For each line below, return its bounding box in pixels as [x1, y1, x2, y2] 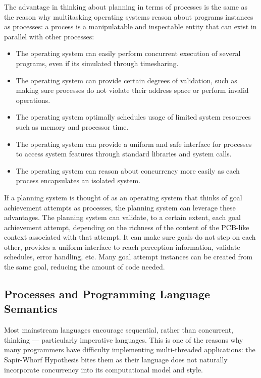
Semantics [4, 301, 58, 316]
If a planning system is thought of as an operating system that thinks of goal [4, 192, 242, 202]
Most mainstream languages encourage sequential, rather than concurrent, [4, 325, 233, 335]
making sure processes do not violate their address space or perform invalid [16, 85, 249, 95]
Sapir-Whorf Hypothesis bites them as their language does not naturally [4, 354, 228, 365]
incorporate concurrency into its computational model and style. [4, 364, 203, 374]
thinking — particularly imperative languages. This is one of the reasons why [4, 334, 243, 345]
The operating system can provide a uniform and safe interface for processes [16, 138, 252, 149]
